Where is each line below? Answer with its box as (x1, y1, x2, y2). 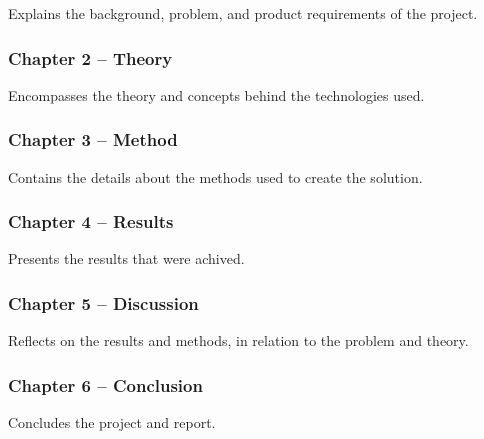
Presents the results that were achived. (8, 248, 245, 269)
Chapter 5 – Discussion (8, 290, 199, 315)
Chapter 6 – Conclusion (8, 372, 203, 397)
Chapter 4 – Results (8, 209, 174, 234)
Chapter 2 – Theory (8, 45, 173, 70)
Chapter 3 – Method (8, 127, 178, 152)
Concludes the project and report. (8, 412, 216, 433)
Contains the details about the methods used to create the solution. (8, 166, 423, 187)
